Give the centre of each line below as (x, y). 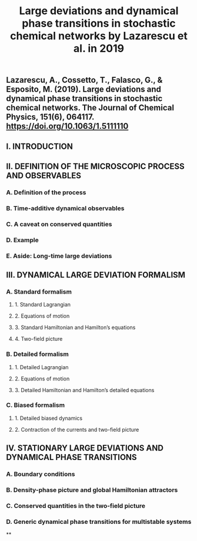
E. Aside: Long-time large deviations (59, 256)
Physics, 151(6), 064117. (50, 117)
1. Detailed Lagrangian (41, 367)
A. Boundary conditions (41, 474)
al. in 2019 (99, 49)
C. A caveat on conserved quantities (59, 224)
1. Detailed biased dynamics (49, 418)
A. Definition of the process (46, 192)
